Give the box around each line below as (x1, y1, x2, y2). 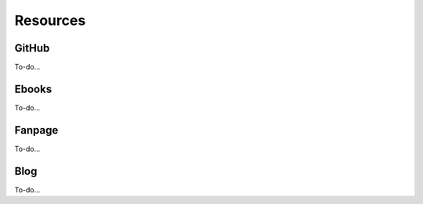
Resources (14, 12, 86, 29)
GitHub (14, 41, 50, 55)
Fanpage (14, 123, 59, 137)
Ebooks (14, 82, 52, 95)
